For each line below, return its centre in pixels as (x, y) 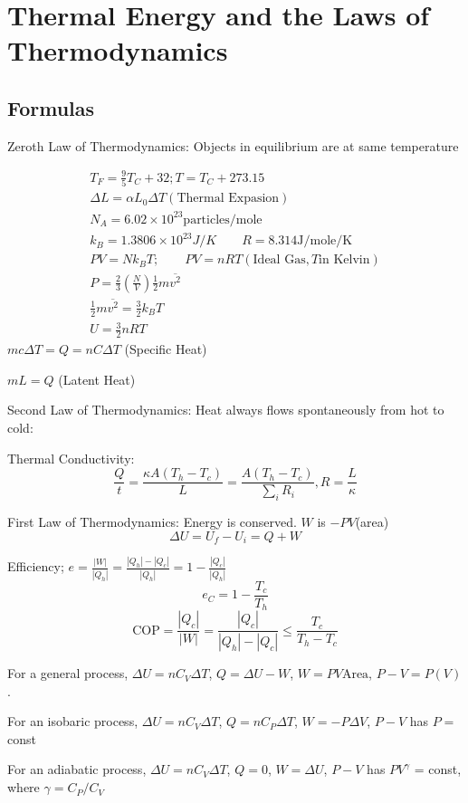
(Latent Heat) (97, 379)
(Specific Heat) (166, 349)
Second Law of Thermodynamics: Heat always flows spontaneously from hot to (226, 410)
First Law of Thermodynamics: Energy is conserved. (152, 522)
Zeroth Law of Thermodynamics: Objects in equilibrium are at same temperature (233, 145)
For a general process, (68, 673)
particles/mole (223, 220)
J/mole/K (325, 241)
